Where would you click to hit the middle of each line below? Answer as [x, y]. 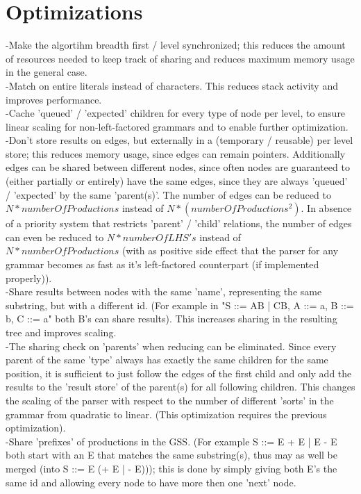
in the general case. [47, 72]
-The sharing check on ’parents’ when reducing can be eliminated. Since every [171, 346]
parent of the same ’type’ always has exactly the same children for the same [167, 360]
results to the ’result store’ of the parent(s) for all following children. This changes [180, 387]
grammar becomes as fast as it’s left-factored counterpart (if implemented [162, 264]
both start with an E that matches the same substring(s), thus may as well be [172, 455]
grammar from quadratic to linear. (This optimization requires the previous [166, 414]
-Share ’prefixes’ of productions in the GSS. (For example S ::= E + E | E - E [171, 441]
